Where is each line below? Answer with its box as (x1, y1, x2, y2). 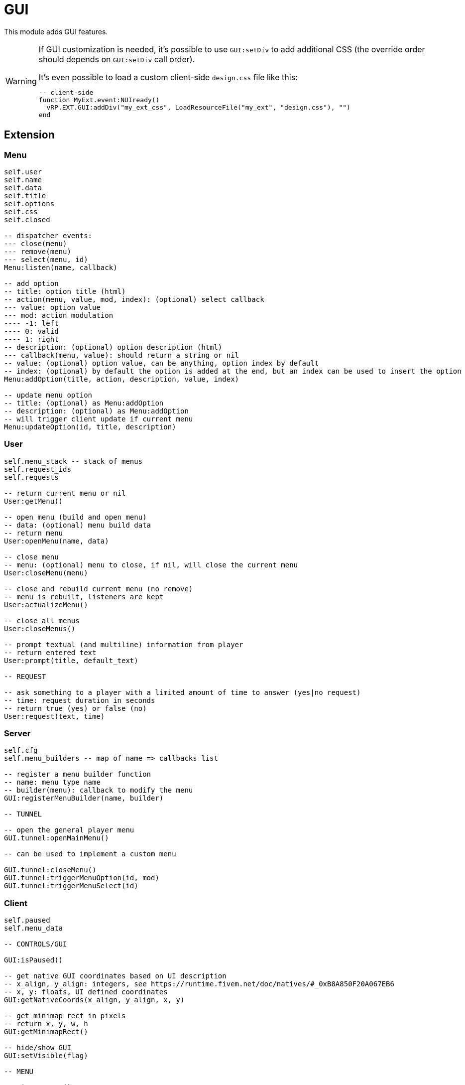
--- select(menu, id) (4, 255, 88, 264)
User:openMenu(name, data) (4, 537, 109, 545)
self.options (4, 199, 55, 208)
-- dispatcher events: (4, 231, 93, 240)
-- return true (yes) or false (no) (4, 704, 147, 712)
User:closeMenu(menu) (4, 568, 88, 577)
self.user (4, 167, 42, 176)
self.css (4, 207, 38, 216)
